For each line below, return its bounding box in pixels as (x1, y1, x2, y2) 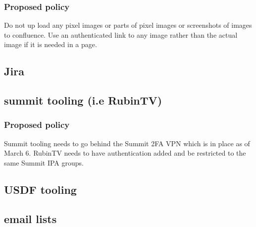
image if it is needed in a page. (4, 39, 97, 50)
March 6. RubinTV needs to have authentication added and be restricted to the (4, 148, 246, 158)
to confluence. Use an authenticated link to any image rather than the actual (4, 29, 238, 40)
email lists (4, 211, 57, 226)
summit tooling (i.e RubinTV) (4, 93, 162, 108)
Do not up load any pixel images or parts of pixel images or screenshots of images (4, 20, 252, 30)
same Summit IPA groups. (4, 157, 84, 168)
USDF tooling (4, 181, 77, 197)
